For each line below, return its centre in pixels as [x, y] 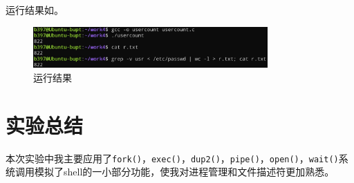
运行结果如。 [35, 10]
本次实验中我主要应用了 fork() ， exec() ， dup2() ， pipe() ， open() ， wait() [172, 158]
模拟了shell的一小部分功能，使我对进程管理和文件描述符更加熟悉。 [184, 172]
